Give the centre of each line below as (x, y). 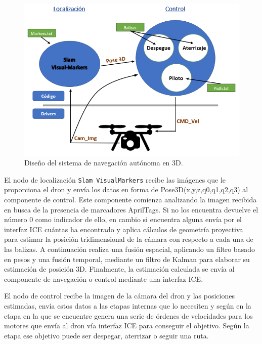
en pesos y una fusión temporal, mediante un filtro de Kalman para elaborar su (127, 259)
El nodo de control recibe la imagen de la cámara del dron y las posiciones (119, 296)
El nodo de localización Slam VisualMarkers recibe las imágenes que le (115, 179)
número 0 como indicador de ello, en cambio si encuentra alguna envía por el (123, 219)
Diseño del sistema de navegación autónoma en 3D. (104, 163)
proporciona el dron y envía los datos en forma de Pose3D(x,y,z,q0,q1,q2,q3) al (126, 189)
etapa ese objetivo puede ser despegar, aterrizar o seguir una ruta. (106, 335)
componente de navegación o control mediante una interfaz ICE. (104, 278)
